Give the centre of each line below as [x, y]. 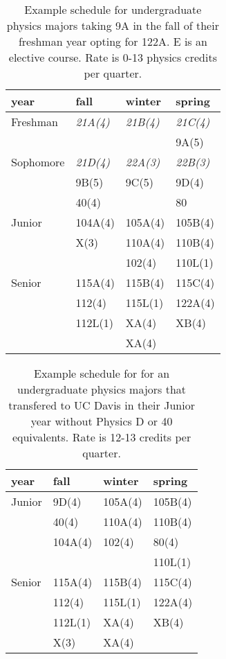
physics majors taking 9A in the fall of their [113, 25]
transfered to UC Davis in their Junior [102, 405]
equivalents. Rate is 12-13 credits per [102, 437]
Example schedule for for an [102, 373]
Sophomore [38, 162]
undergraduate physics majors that [102, 389]
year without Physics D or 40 [102, 421]
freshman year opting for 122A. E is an [113, 41]
